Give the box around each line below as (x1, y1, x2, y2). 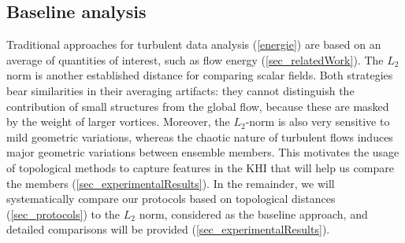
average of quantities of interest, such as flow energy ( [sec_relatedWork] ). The (6, 51, 384, 68)
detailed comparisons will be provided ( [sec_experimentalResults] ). (6, 221, 330, 237)
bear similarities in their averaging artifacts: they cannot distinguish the (6, 82, 355, 98)
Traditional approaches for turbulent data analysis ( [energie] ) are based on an (6, 36, 381, 53)
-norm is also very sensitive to (245, 113, 390, 130)
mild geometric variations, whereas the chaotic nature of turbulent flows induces (6, 128, 393, 145)
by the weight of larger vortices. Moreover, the (6, 113, 230, 130)
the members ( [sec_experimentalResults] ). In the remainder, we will (6, 175, 335, 191)
